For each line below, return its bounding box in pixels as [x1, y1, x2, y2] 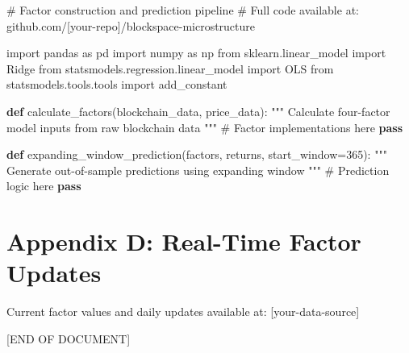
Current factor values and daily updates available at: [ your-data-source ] [6, 303, 360, 320]
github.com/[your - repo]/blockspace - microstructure [6, 17, 256, 34]
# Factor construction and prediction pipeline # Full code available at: [6, 2, 359, 18]
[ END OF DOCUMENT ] [6, 330, 131, 347]
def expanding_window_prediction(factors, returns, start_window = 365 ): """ [6, 146, 387, 163]
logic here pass [6, 177, 81, 194]
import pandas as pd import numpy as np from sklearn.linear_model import [6, 44, 386, 61]
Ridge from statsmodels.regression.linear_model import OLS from [6, 60, 334, 77]
